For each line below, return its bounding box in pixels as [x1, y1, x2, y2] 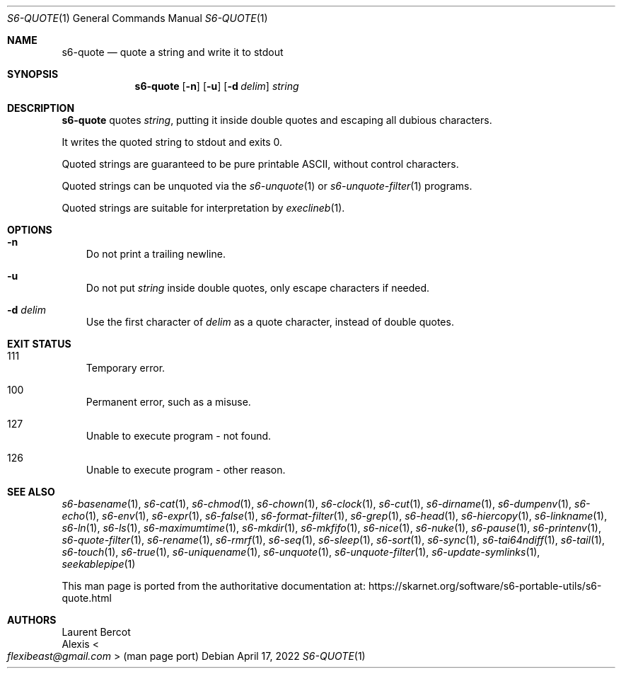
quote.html [62, 592, 112, 604]
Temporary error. [86, 362, 166, 374]
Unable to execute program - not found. [86, 430, 272, 442]
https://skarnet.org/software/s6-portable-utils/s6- [368, 580, 602, 592]
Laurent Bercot [62, 626, 131, 638]
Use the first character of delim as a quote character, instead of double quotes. [86, 316, 454, 328]
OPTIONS [7, 224, 52, 236]
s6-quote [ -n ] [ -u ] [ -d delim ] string [134, 80, 299, 92]
